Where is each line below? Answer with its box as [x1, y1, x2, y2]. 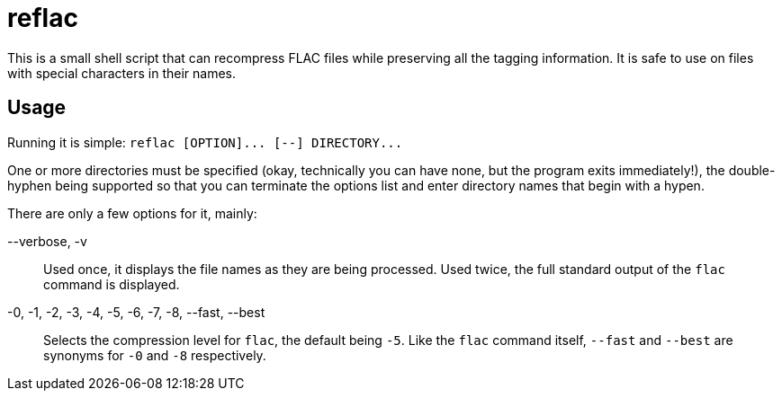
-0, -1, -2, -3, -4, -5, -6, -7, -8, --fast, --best [7, 304, 265, 320]
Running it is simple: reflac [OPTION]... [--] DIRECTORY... [7, 134, 403, 150]
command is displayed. [43, 276, 180, 292]
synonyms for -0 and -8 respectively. [43, 347, 266, 363]
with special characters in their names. [7, 65, 237, 81]
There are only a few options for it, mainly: [7, 205, 257, 221]
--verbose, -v [7, 233, 87, 249]
